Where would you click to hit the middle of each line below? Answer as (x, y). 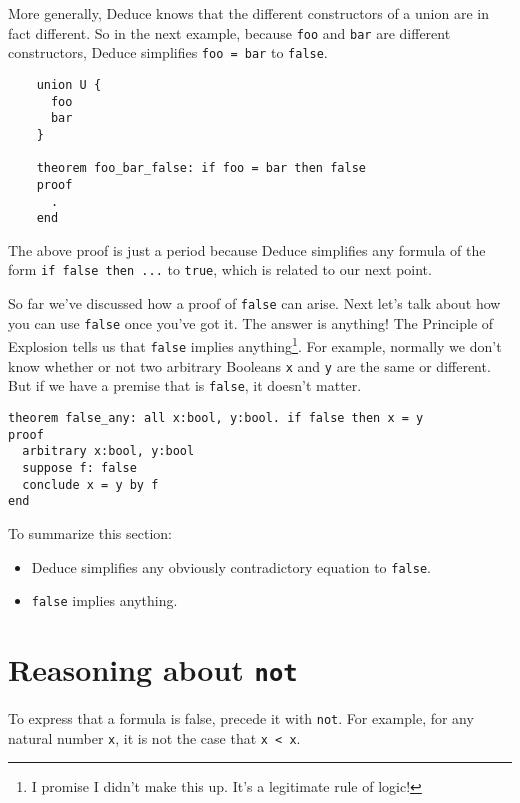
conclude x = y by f (90, 484)
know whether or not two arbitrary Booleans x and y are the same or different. (249, 365)
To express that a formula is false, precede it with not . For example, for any (241, 718)
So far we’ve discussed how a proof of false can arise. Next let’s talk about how (254, 303)
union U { (69, 84)
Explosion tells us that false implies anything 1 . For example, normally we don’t (255, 345)
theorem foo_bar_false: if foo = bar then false (201, 168)
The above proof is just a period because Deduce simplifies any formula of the (247, 249)
